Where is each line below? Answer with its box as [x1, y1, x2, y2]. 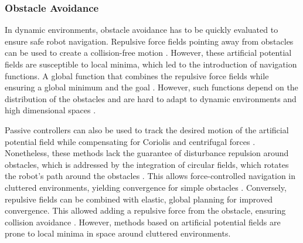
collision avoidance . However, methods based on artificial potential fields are [5, 215, 281, 228]
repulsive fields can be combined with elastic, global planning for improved [5, 193, 273, 205]
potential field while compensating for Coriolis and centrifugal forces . [5, 135, 256, 147]
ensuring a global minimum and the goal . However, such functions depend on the [5, 81, 298, 93]
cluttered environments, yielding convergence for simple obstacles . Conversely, [5, 181, 287, 193]
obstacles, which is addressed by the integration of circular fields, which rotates [5, 158, 289, 170]
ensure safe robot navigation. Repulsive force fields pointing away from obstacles [5, 35, 294, 47]
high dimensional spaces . [5, 104, 96, 116]
